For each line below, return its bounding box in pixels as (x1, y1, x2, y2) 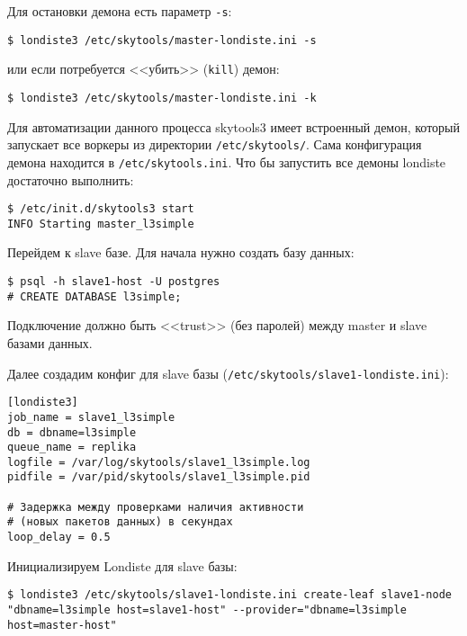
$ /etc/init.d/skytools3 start (7, 202, 194, 216)
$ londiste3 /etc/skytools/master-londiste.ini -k (7, 91, 317, 104)
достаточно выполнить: (7, 170, 134, 189)
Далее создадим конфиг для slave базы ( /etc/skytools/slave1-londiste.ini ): (7, 363, 449, 382)
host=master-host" (7, 618, 117, 632)
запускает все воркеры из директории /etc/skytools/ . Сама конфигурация (7, 135, 422, 154)
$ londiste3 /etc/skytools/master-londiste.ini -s (7, 33, 317, 47)
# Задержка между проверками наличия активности (7, 500, 304, 514)
